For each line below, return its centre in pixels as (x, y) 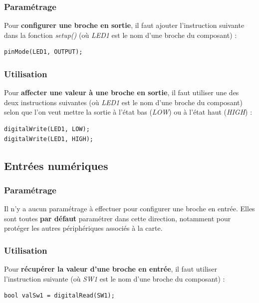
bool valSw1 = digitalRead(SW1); (59, 296)
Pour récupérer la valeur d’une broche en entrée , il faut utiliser (111, 269)
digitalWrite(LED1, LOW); (47, 129)
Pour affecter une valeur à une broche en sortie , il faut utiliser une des (122, 92)
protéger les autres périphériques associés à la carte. (83, 228)
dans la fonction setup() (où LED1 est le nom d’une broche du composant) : (121, 35)
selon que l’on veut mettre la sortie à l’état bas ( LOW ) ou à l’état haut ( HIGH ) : (128, 112)
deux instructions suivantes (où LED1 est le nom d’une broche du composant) (123, 102)
